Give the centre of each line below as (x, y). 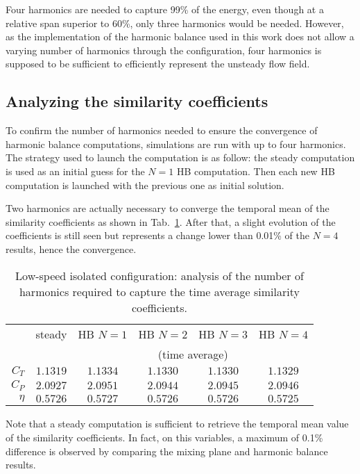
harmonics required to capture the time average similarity (159, 291)
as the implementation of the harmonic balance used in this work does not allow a (180, 36)
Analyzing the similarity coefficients (137, 101)
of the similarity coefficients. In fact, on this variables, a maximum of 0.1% (164, 437)
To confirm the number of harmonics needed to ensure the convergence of (162, 130)
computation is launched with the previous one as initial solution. (145, 185)
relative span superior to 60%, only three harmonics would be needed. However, (175, 23)
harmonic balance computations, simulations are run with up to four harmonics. (176, 144)
